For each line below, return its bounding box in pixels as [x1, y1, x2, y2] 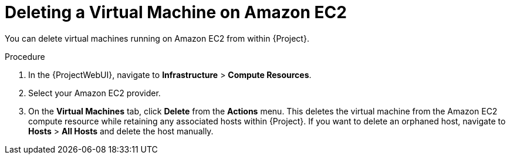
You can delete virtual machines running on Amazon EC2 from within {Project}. [5, 33, 309, 43]
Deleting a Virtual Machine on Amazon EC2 [5, 2, 347, 22]
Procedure [5, 51, 45, 62]
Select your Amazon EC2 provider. [28, 87, 161, 98]
